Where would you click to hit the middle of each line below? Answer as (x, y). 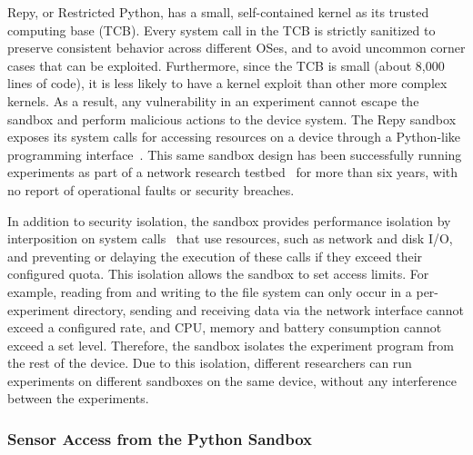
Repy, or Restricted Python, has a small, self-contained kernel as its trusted (218, 12)
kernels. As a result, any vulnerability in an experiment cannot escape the (213, 100)
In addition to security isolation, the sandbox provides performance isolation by (229, 220)
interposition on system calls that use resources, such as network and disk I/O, (230, 238)
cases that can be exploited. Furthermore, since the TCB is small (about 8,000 (226, 65)
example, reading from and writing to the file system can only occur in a (210, 291)
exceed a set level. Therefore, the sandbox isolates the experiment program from (231, 345)
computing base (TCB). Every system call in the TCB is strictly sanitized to (221, 30)
